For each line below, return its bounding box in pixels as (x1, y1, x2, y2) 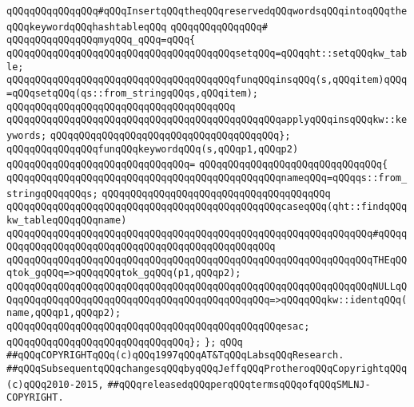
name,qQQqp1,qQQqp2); (6, 307, 121, 319)
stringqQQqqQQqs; (6, 188, 98, 200)
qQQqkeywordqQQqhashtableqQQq (6, 21, 167, 33)
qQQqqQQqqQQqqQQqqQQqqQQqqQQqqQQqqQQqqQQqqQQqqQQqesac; (6, 321, 310, 333)
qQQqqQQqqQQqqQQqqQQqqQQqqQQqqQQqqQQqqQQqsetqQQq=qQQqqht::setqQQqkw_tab (6, 47, 408, 59)
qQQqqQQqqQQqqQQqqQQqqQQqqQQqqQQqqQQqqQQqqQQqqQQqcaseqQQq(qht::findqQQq (6, 201, 408, 213)
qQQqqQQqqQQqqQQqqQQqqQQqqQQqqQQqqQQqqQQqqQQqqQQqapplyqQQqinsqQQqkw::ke (6, 114, 408, 126)
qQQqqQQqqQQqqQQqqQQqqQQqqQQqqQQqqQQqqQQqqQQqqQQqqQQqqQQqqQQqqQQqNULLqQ (6, 281, 408, 293)
